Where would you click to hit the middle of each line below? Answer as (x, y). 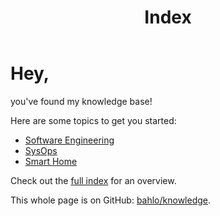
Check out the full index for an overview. (93, 180)
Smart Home (51, 161)
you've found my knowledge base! (81, 101)
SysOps (41, 150)
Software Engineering (69, 140)
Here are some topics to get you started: (93, 120)
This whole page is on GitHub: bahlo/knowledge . (111, 200)
